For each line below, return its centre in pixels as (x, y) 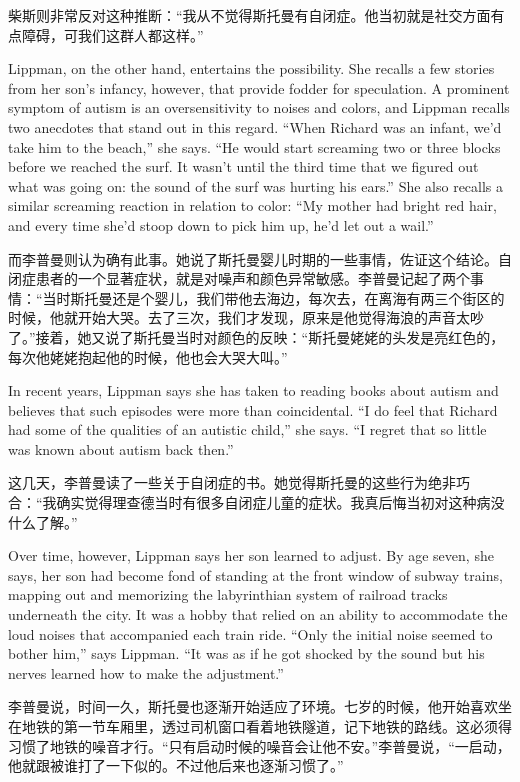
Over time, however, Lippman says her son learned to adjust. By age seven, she (251, 555)
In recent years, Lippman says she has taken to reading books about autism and (253, 390)
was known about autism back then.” (121, 448)
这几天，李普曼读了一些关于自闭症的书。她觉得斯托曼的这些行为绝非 (232, 482)
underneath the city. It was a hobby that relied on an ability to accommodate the (258, 614)
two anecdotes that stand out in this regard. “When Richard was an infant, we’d (255, 126)
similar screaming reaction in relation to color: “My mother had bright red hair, (252, 205)
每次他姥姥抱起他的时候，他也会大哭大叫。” (148, 356)
